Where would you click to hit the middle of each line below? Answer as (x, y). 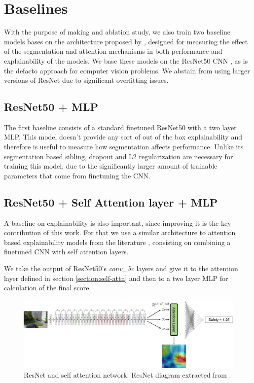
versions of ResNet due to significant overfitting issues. (86, 80)
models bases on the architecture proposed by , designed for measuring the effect (126, 41)
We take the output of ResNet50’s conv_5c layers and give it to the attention (121, 268)
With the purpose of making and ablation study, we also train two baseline (117, 32)
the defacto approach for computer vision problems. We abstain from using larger (127, 70)
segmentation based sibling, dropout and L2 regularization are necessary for (119, 156)
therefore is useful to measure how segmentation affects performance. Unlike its (124, 147)
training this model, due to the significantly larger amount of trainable (111, 166)
